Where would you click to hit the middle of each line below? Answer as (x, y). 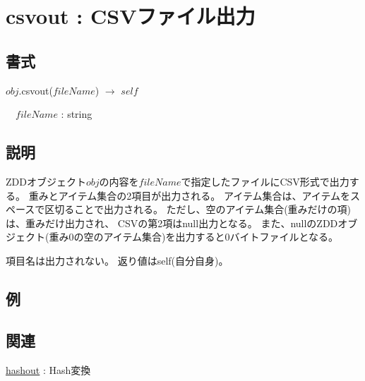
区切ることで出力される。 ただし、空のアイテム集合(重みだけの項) (198, 209)
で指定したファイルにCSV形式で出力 (265, 181)
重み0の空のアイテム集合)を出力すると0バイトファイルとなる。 (194, 237)
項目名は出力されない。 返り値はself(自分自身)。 (117, 260)
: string (77, 114)
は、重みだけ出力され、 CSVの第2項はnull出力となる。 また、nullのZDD (172, 223)
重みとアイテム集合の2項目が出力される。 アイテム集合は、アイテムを (190, 195)
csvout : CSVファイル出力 (131, 16)
